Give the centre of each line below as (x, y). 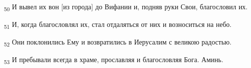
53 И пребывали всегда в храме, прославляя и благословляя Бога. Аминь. (114, 60)
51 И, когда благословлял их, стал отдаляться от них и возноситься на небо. (118, 25)
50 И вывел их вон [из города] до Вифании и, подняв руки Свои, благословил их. (126, 7)
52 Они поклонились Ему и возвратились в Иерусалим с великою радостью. (118, 43)
